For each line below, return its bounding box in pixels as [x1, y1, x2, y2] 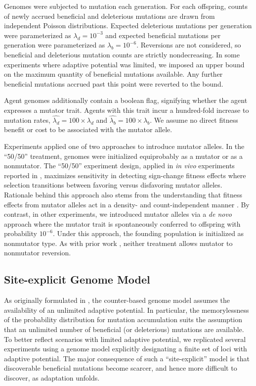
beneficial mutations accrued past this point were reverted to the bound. [4, 78, 223, 89]
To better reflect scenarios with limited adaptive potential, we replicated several [4, 334, 246, 344]
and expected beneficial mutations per [105, 30, 221, 40]
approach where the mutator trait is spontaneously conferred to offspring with [4, 218, 241, 229]
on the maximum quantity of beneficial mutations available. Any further [4, 69, 223, 79]
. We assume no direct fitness [150, 114, 238, 125]
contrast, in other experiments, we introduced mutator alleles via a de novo [4, 209, 232, 219]
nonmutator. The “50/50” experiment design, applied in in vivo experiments [4, 160, 235, 171]
